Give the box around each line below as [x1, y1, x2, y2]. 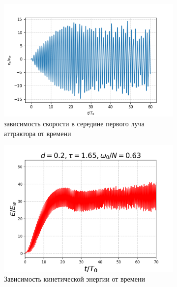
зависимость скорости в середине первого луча [4, 118, 145, 128]
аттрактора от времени [4, 128, 71, 138]
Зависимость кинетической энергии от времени [4, 273, 145, 284]
